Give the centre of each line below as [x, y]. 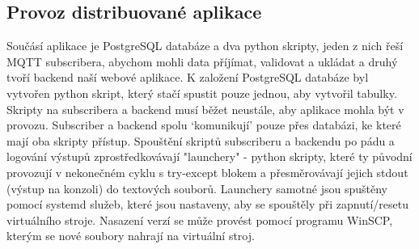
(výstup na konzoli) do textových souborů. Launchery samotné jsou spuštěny [197, 188]
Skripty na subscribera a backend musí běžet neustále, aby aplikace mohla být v [205, 109]
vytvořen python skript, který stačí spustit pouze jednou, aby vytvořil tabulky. [202, 93]
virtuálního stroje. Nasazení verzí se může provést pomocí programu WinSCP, [200, 219]
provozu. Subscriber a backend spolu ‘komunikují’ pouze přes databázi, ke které [204, 125]
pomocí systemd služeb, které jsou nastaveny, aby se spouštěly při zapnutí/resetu [208, 204]
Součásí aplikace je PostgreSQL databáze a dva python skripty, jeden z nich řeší [205, 46]
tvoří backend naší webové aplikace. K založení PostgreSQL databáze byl [188, 77]
